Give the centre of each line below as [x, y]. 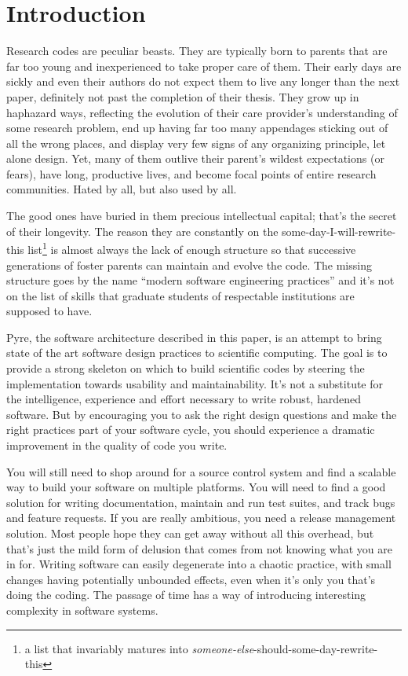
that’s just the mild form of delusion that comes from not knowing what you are [199, 548]
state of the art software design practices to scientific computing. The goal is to [197, 353]
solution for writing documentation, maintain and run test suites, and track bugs [201, 502]
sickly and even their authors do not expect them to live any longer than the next [203, 81]
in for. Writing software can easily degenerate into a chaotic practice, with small [199, 564]
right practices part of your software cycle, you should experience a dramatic [191, 430]
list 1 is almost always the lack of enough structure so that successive [192, 248]
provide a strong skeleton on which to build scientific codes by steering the [186, 368]
